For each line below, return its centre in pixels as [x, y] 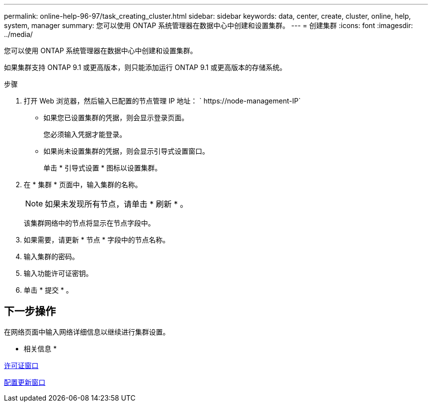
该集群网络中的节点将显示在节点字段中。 [89, 223]
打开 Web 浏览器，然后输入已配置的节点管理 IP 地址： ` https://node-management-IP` [162, 101]
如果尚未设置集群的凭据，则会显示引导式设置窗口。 [126, 151]
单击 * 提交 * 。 [48, 290]
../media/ [18, 34]
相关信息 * [40, 348]
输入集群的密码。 [51, 256]
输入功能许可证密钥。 [58, 273]
